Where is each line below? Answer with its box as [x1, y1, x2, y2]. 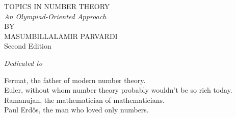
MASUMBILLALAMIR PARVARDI [4, 30, 118, 41]
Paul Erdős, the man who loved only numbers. [4, 104, 149, 115]
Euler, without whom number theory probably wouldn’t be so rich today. [4, 85, 232, 95]
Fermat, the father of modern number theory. [4, 74, 146, 85]
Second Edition [4, 41, 51, 51]
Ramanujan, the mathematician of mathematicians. [4, 94, 165, 105]
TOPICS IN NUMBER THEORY [4, 1, 110, 11]
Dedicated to [4, 57, 42, 68]
